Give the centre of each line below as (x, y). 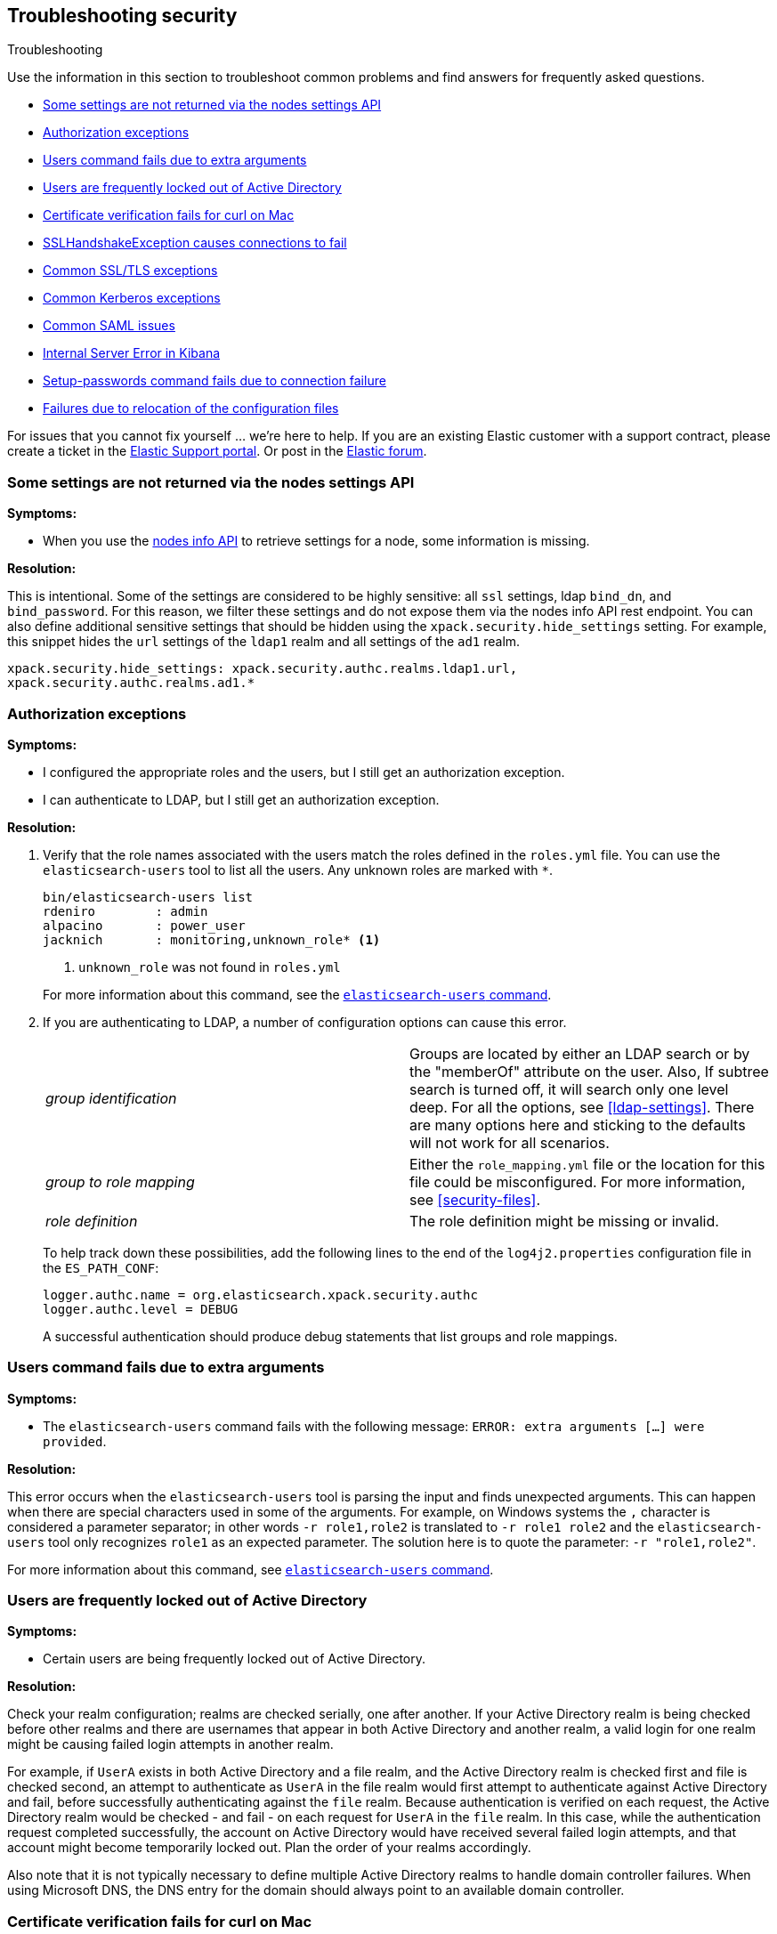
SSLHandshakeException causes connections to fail (195, 243)
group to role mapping (120, 1181)
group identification (111, 1098)
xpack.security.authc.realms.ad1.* (131, 683)
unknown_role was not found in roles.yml (210, 967)
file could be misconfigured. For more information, (578, 1181)
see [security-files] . (475, 1199)
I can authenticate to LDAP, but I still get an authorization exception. (241, 799)
